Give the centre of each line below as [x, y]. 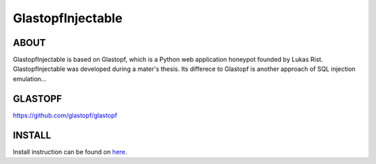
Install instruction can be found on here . [70, 151]
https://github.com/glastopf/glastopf [65, 115]
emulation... [30, 79]
